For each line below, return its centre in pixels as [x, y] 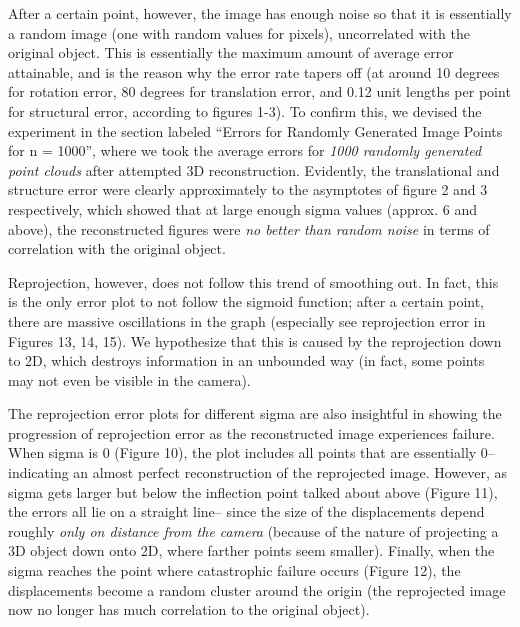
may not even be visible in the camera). [129, 379]
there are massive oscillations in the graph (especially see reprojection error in [247, 320]
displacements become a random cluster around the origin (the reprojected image [257, 589]
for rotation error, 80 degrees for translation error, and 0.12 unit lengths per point [259, 91]
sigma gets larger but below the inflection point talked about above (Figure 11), [253, 491]
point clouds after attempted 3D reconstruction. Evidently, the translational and [254, 169]
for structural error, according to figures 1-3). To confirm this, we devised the [245, 110]
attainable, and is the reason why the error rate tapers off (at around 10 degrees [254, 71]
